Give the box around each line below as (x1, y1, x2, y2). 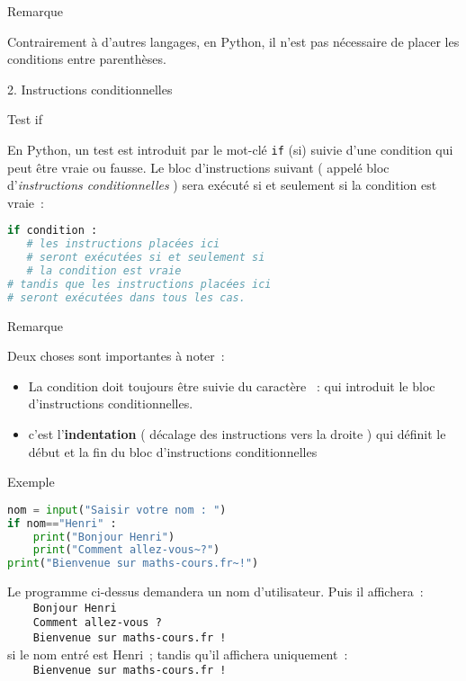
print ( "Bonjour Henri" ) (32, 530, 175, 543)
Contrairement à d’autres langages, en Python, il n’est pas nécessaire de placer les (7, 31, 460, 50)
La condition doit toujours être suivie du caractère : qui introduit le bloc (28, 376, 435, 395)
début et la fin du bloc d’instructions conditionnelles (28, 442, 318, 461)
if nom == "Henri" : (7, 516, 117, 530)
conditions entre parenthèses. (7, 49, 166, 68)
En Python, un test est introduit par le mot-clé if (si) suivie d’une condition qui (7, 139, 453, 158)
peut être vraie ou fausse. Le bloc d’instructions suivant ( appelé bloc (7, 157, 390, 176)
